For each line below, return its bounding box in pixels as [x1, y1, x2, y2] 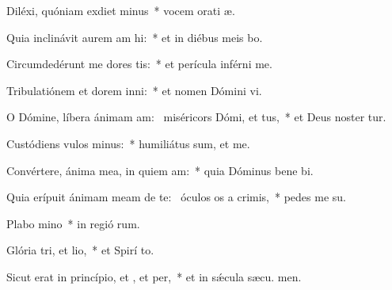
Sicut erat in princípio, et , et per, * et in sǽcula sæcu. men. [6, 268, 302, 284]
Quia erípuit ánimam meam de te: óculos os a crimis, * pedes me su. [6, 189, 346, 205]
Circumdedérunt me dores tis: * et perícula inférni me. [6, 55, 272, 72]
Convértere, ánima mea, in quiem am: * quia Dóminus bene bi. [6, 162, 314, 178]
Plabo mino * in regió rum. [6, 215, 140, 231]
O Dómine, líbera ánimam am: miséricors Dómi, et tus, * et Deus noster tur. [6, 109, 386, 125]
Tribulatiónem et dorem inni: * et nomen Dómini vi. [6, 82, 262, 98]
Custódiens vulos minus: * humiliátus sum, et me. [6, 135, 250, 151]
